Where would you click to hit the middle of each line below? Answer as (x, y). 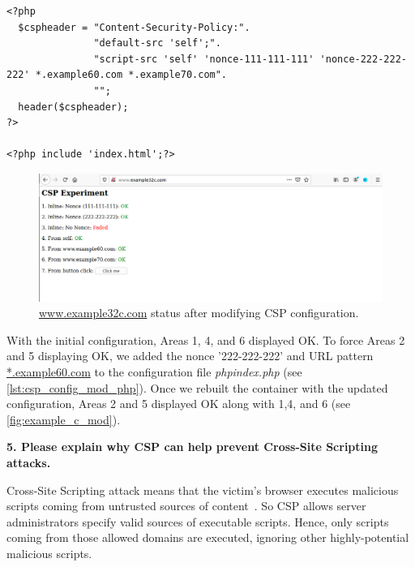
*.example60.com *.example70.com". (131, 75)
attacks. (29, 463)
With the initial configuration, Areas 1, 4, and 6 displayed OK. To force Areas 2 (206, 339)
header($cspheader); (73, 107)
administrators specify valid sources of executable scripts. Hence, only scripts (198, 521)
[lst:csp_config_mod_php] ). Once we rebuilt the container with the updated (197, 387)
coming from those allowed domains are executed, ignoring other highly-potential (208, 537)
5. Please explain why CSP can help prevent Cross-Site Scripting (193, 447)
